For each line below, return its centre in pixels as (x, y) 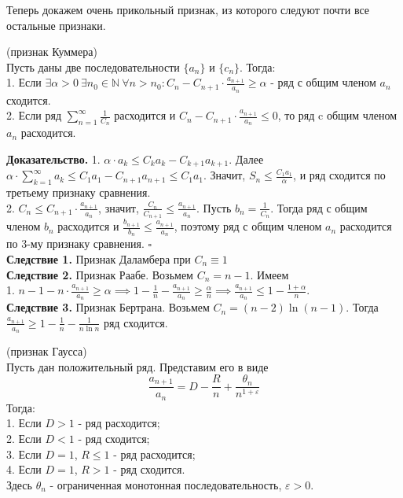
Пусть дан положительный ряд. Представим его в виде (137, 366)
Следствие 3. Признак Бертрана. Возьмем (108, 307)
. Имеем (269, 274)
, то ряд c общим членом (337, 115)
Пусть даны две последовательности (93, 66)
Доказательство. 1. (53, 159)
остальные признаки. (56, 25)
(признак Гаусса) (47, 351)
